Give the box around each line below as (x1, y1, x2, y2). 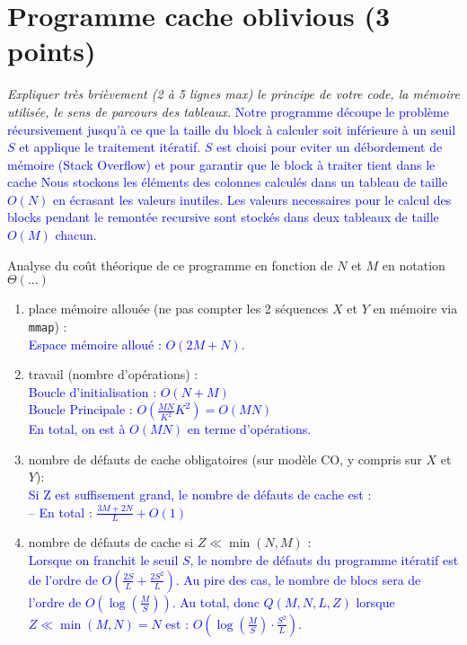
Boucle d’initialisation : (28, 382, 157, 401)
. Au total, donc (172, 592, 260, 611)
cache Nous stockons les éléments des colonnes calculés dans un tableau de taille (7, 172, 448, 191)
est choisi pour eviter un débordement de (216, 137, 443, 156)
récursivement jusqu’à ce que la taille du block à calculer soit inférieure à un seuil (7, 119, 456, 138)
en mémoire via (373, 299, 458, 318)
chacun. (55, 225, 97, 244)
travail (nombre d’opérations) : (28, 365, 198, 384)
